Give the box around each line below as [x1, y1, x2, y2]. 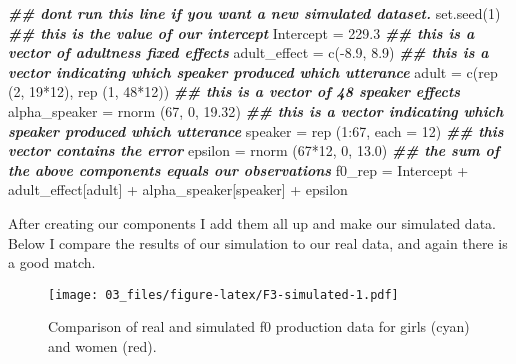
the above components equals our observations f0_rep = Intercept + [8, 159, 469, 180]
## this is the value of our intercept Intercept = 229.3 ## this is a [8, 22, 475, 43]
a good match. [8, 252, 96, 273]
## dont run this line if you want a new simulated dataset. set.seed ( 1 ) [8, 3, 501, 23]
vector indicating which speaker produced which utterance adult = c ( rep [8, 61, 498, 82]
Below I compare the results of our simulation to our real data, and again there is [8, 232, 508, 253]
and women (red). [48, 335, 157, 356]
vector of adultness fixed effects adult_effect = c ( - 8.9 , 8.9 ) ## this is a [8, 42, 489, 63]
